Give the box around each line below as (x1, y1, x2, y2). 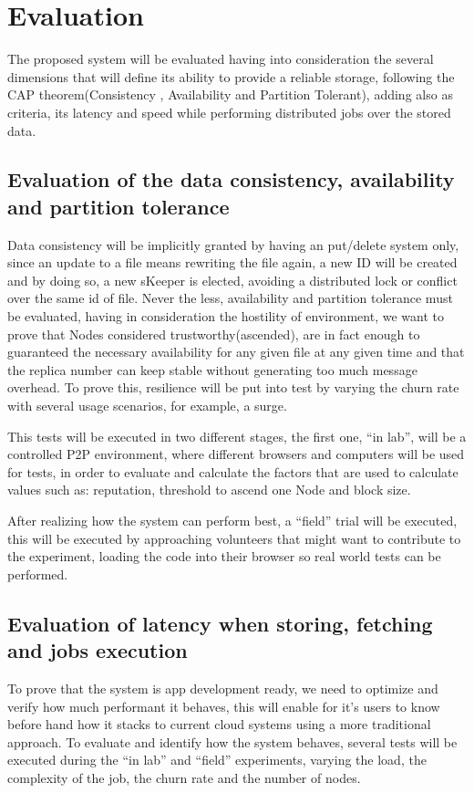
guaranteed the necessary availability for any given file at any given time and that (7, 342, 465, 361)
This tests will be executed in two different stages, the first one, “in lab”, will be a (7, 426, 467, 445)
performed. (7, 564, 68, 583)
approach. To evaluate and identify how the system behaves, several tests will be (7, 732, 458, 751)
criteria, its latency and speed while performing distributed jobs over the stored (7, 102, 451, 121)
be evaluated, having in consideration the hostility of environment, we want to (7, 307, 444, 326)
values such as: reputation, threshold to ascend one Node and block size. (7, 480, 411, 499)
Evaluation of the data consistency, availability (7, 165, 455, 193)
